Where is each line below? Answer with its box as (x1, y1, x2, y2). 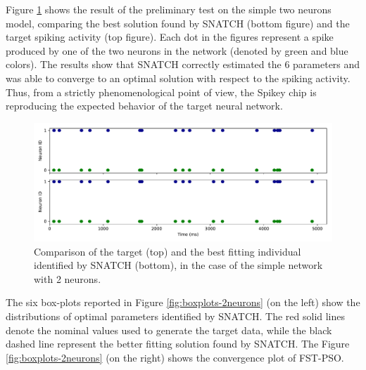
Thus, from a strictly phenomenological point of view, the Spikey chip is (6, 84, 317, 99)
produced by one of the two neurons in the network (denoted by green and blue (6, 43, 348, 58)
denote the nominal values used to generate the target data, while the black (6, 322, 332, 337)
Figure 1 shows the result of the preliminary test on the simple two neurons (6, 2, 332, 16)
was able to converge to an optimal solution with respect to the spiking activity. (6, 70, 351, 85)
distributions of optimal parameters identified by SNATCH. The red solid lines (6, 309, 346, 324)
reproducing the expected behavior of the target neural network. (6, 98, 283, 113)
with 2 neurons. (34, 271, 101, 286)
